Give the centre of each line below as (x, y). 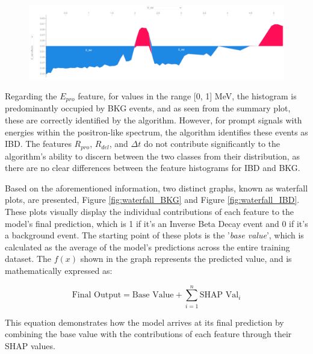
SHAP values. (30, 345)
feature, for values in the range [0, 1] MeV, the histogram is (187, 95)
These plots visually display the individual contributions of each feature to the (150, 212)
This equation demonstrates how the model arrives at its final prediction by (144, 322)
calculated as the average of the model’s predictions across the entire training (147, 247)
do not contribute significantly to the (212, 144)
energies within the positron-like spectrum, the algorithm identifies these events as (156, 132)
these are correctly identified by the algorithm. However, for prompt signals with (153, 120)
